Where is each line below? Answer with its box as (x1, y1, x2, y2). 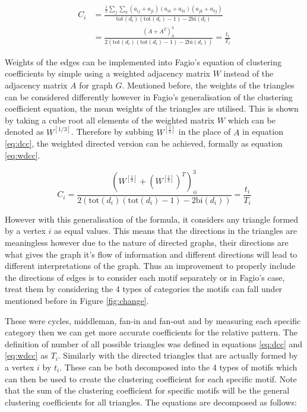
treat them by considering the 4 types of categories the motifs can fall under (5, 283, 283, 295)
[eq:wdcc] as (5, 349, 48, 362)
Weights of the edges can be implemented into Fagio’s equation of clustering (5, 55, 282, 68)
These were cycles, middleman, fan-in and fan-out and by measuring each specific (5, 314, 301, 327)
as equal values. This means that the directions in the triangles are (54, 224, 297, 237)
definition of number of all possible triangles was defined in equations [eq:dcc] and (5, 337, 303, 350)
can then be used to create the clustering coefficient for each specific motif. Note (5, 372, 297, 385)
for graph (79, 78, 113, 91)
